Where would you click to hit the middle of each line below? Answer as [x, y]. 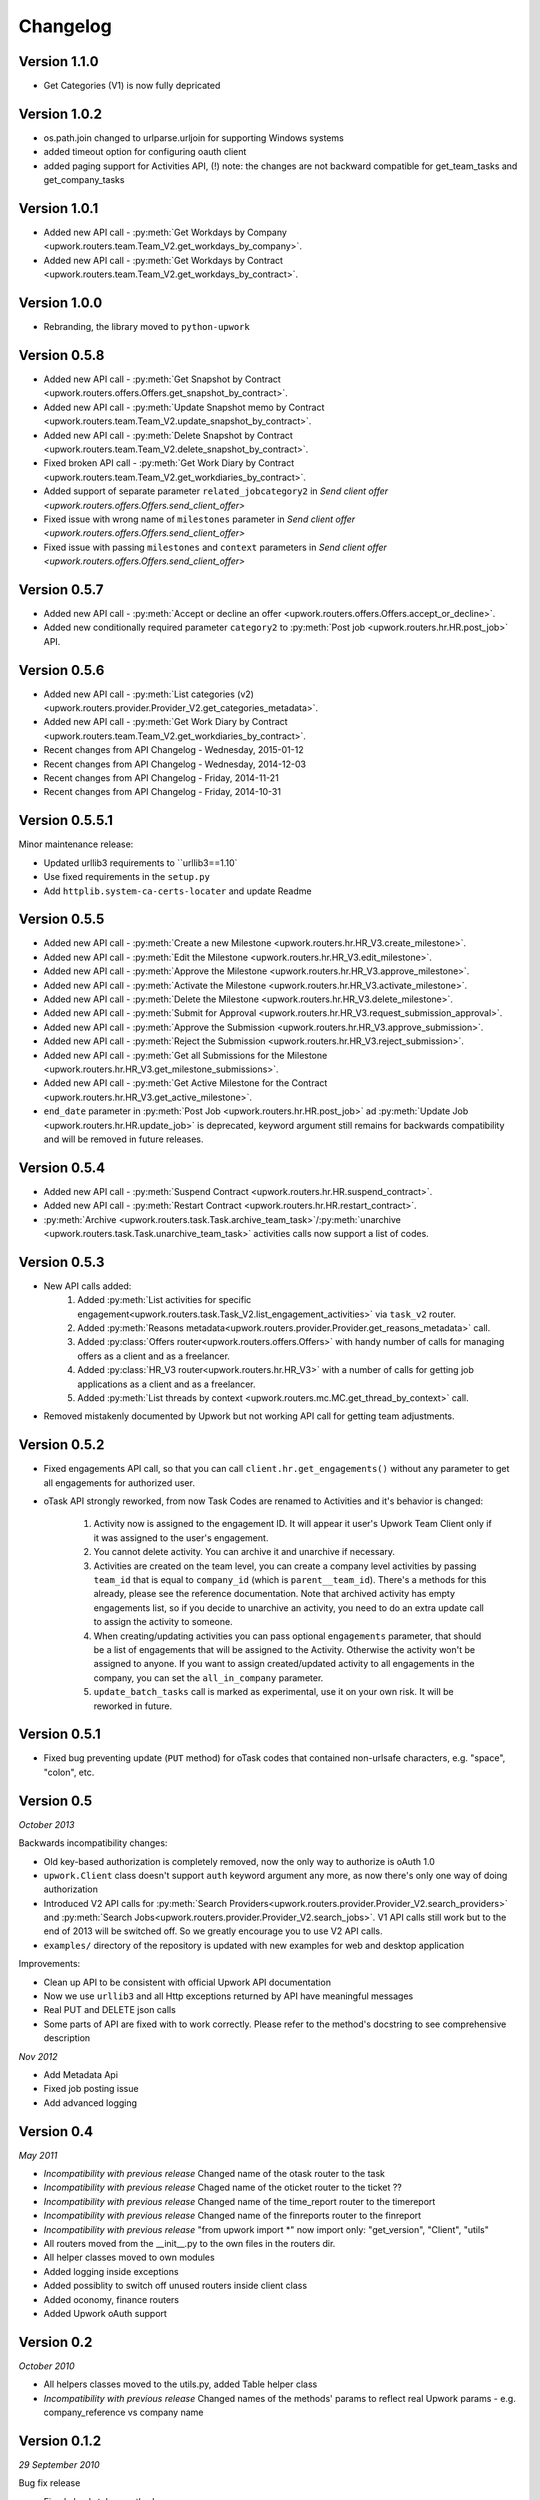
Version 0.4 [56, 2131]
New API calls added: [87, 1286]
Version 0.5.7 [61, 589]
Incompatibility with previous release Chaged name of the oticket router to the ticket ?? [222, 2187]
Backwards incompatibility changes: [93, 1843]
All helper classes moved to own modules [129, 2257]
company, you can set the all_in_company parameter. [208, 1677]
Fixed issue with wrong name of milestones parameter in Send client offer [199, 519]
